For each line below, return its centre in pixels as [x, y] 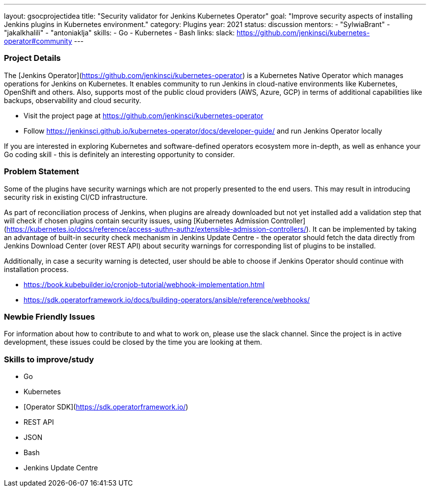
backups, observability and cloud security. [73, 100]
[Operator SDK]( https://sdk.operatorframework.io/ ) [106, 407]
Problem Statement [41, 172]
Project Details [32, 58]
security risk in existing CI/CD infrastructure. [76, 197]
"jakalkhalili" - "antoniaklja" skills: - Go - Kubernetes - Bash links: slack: [120, 33]
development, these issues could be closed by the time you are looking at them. [133, 342]
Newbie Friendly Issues [50, 316]
